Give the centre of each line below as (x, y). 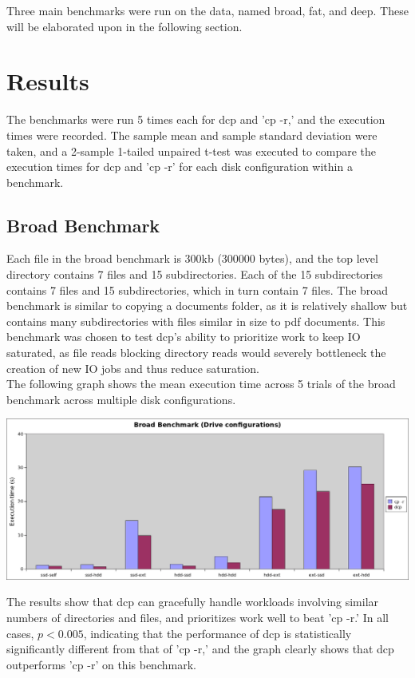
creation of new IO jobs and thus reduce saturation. (133, 368)
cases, (20, 633)
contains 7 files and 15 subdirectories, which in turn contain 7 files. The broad (198, 289)
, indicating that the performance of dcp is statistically (217, 633)
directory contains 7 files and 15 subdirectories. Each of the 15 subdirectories (195, 274)
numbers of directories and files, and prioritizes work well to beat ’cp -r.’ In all (198, 617)
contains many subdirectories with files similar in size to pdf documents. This (196, 321)
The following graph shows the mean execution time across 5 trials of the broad (201, 384)
